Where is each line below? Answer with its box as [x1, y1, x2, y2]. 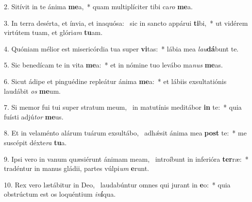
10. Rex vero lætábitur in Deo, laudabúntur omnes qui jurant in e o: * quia [4, 179, 231, 189]
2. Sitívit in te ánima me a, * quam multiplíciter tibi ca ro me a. [4, 1, 193, 11]
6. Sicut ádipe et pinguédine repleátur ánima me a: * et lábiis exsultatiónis [4, 76, 227, 86]
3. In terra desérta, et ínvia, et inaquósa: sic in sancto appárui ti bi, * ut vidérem [4, 17, 248, 28]
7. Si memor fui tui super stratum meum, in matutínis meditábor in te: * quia [4, 102, 242, 112]
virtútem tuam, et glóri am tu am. [4, 27, 103, 37]
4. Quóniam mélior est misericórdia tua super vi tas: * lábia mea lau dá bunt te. [4, 43, 239, 53]
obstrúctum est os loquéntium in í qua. [4, 189, 116, 199]
